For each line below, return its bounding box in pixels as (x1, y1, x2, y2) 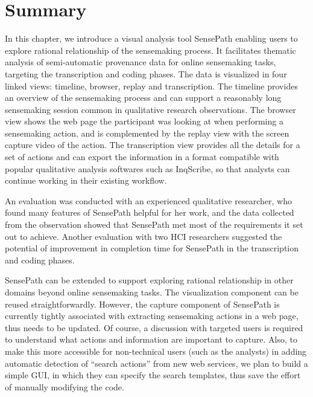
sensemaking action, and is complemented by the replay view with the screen (5, 126, 289, 139)
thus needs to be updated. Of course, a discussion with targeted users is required (5, 321, 303, 334)
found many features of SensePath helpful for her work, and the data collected (5, 206, 294, 219)
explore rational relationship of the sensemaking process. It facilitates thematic (5, 44, 296, 56)
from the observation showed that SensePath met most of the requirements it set (5, 218, 303, 231)
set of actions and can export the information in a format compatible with (5, 150, 279, 163)
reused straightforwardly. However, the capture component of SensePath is (5, 297, 280, 310)
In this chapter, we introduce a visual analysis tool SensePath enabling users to (5, 32, 298, 45)
